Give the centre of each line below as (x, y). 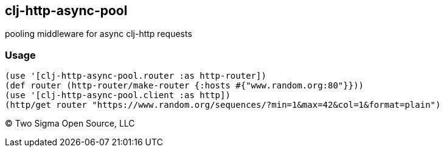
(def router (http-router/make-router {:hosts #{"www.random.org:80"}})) (185, 86)
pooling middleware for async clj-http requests (99, 34)
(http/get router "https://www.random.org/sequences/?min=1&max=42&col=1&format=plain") (223, 105)
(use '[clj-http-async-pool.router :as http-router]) (136, 76)
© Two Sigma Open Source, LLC (70, 124)
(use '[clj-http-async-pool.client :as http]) (118, 95)
